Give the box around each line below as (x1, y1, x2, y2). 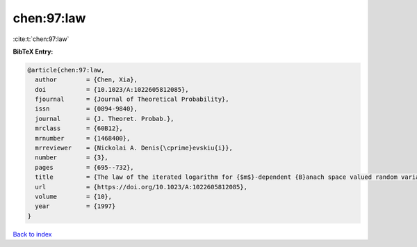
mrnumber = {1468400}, (35, 134, 131, 142)
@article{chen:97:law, (27, 66, 105, 74)
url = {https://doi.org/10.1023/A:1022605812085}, (35, 183, 248, 191)
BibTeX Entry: (13, 47, 54, 56)
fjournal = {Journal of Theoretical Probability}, (35, 95, 229, 104)
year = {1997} (35, 202, 116, 210)
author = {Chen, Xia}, (35, 76, 138, 83)
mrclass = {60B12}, (35, 125, 123, 132)
